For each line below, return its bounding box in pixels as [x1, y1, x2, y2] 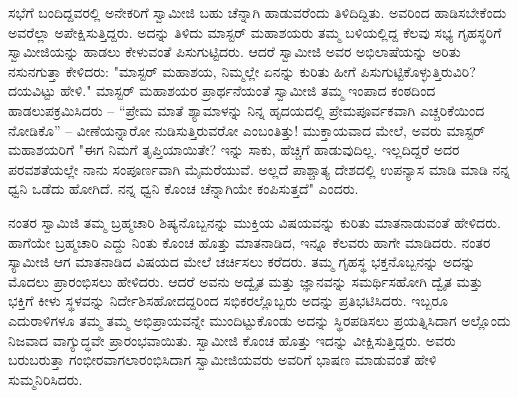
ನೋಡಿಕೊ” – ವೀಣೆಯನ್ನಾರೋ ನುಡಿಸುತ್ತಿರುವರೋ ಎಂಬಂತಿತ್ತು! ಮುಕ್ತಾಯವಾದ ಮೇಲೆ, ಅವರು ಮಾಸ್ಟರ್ [8, 119, 486, 140]
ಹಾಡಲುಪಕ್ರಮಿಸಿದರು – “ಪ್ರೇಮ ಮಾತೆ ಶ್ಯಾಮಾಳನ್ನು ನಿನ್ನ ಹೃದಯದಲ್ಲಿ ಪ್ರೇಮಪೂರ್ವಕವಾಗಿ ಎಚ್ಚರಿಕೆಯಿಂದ [8, 99, 485, 120]
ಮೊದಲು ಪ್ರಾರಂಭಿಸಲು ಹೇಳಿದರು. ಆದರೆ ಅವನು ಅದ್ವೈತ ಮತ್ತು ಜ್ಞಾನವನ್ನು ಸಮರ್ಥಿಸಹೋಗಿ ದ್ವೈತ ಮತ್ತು [8, 270, 483, 291]
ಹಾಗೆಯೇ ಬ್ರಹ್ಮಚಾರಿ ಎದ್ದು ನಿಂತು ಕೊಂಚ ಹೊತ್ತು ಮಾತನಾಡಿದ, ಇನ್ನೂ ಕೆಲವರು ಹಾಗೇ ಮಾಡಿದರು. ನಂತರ [8, 231, 491, 252]
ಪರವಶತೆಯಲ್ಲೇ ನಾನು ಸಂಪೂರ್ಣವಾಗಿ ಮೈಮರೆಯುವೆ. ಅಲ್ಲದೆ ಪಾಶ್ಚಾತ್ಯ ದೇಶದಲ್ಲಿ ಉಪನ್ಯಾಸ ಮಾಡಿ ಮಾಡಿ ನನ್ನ [8, 158, 510, 179]
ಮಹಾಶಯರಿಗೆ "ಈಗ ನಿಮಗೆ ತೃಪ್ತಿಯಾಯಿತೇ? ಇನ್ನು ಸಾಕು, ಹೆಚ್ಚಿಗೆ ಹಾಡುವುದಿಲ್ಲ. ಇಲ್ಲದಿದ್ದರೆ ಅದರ [8, 139, 460, 160]
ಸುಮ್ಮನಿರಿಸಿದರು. [8, 368, 83, 389]
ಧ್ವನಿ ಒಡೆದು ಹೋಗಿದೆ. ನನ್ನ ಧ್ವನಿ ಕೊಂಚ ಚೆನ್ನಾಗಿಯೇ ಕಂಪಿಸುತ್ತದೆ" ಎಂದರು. [8, 178, 359, 199]
